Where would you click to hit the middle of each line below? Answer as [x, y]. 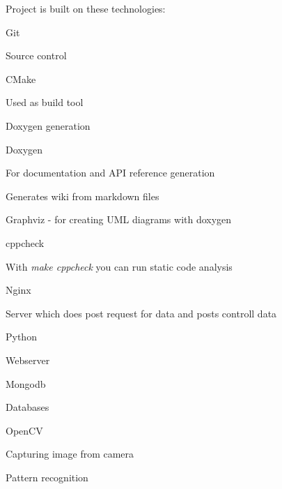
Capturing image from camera [70, 454]
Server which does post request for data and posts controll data [141, 313]
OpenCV [24, 430]
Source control [36, 55]
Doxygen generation [48, 125]
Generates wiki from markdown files [83, 196]
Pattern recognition [47, 477]
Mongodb [26, 383]
